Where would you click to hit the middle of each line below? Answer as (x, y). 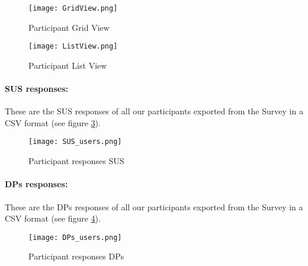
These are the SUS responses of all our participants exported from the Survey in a (154, 111)
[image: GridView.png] (73, 8)
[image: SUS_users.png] (75, 142)
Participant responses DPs (76, 256)
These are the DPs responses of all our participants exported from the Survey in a (154, 206)
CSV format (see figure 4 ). (53, 218)
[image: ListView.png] (73, 47)
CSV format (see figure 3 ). (53, 122)
